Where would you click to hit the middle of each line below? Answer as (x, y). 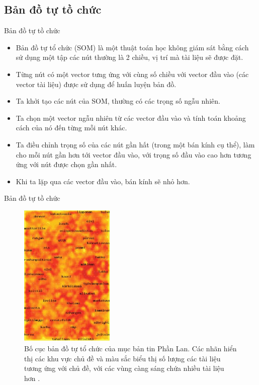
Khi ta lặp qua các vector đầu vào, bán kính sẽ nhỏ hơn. (103, 181)
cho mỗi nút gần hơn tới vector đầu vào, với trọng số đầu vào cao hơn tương (134, 154)
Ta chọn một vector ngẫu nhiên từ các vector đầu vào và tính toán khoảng (131, 118)
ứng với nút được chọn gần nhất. (66, 164)
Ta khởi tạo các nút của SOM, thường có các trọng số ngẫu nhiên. (118, 101)
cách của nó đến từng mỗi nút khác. (71, 128)
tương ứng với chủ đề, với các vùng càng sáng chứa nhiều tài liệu (124, 368)
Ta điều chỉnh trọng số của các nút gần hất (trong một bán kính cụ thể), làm (135, 144)
